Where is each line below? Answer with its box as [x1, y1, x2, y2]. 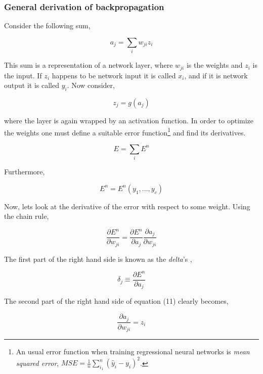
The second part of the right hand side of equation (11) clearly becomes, [4, 296, 229, 306]
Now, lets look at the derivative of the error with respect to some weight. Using [4, 201, 250, 211]
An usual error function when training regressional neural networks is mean [16, 346, 250, 357]
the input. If [4, 70, 42, 80]
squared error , [16, 357, 59, 368]
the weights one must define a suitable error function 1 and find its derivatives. [4, 125, 246, 137]
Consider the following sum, [4, 20, 91, 31]
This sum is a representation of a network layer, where [4, 60, 173, 70]
